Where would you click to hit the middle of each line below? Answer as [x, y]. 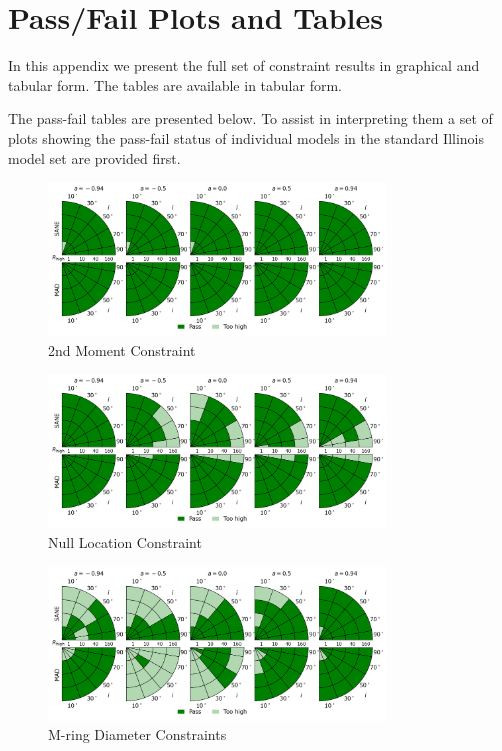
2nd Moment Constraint [122, 349]
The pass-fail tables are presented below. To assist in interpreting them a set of [250, 118]
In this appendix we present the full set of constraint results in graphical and [244, 65]
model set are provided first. [94, 157]
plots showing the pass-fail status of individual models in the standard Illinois [246, 137]
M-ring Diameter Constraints [137, 734]
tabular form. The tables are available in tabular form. [175, 84]
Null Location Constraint [125, 541]
